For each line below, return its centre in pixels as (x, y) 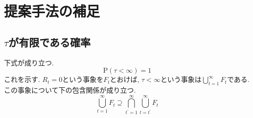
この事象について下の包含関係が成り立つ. (70, 89)
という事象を (83, 79)
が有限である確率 (49, 42)
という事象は (181, 79)
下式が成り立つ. (29, 62)
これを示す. (22, 79)
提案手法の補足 (52, 11)
